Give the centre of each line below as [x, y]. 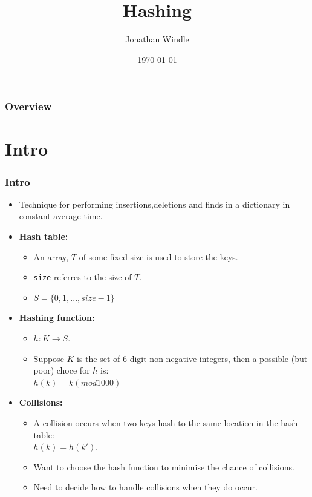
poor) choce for [62, 370]
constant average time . [61, 216]
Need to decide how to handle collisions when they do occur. [145, 487]
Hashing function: [57, 318]
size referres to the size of [83, 277]
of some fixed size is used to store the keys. [158, 256]
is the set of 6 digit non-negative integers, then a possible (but [192, 358]
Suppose [49, 358]
